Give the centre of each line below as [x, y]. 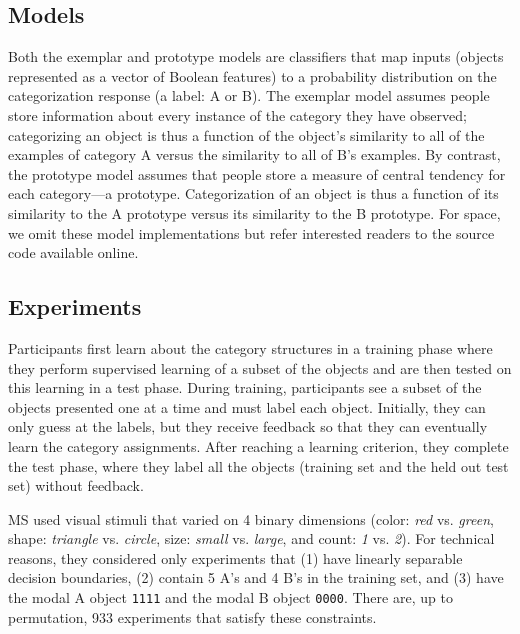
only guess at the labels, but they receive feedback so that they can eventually [248, 426]
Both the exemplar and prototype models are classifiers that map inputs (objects [256, 56]
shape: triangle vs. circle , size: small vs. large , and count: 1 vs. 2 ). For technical [251, 538]
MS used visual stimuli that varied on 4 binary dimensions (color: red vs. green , [251, 518]
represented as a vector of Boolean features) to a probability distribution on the [252, 75]
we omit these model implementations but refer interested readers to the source [251, 232]
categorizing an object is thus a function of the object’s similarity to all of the [246, 134]
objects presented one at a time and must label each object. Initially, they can [247, 406]
